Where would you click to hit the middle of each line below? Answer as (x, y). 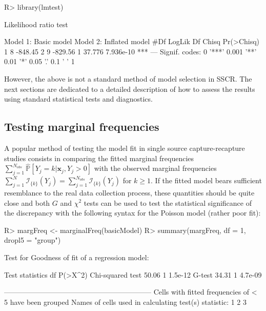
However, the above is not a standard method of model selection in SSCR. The (128, 78)
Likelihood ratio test (36, 24)
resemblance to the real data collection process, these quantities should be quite (129, 192)
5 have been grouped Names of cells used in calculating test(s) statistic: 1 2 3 (126, 302)
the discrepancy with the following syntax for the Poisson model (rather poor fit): (132, 213)
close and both (27, 202)
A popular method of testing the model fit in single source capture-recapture (125, 148)
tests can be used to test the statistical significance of (168, 202)
